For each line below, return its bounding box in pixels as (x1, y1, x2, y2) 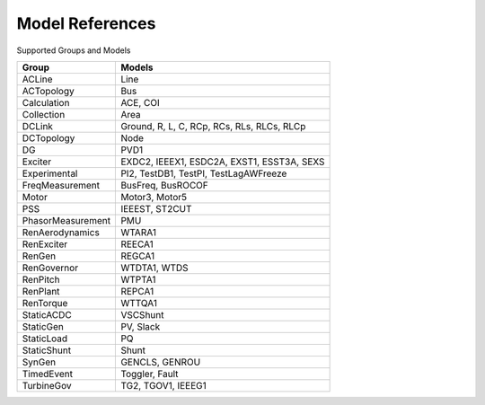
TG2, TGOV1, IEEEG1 (120, 379, 207, 392)
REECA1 (120, 238, 154, 251)
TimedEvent (22, 367, 74, 380)
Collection (22, 108, 66, 120)
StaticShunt (22, 344, 72, 357)
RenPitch (22, 273, 60, 286)
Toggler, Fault (120, 367, 179, 380)
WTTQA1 (120, 296, 157, 309)
